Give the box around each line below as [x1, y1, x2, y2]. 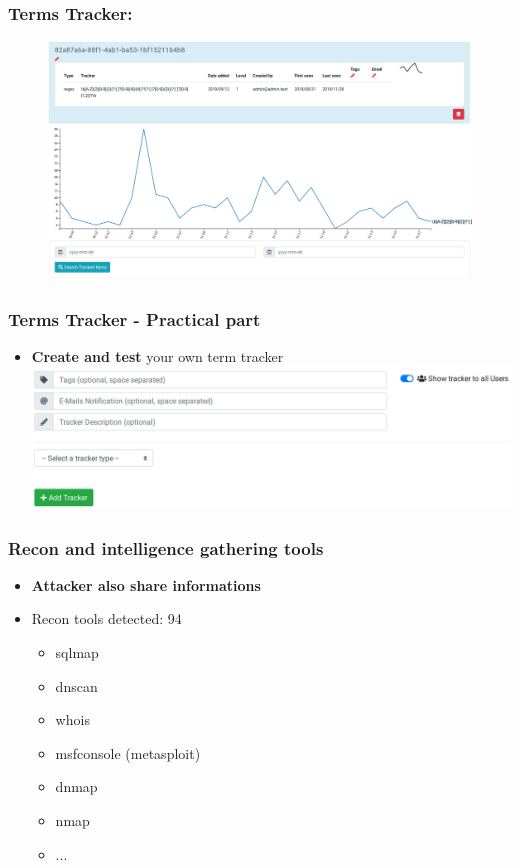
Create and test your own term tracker [31, 345, 284, 366]
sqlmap [55, 642, 99, 663]
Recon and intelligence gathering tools [8, 535, 324, 560]
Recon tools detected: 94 [31, 608, 182, 629]
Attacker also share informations [31, 574, 261, 595]
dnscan [55, 675, 98, 696]
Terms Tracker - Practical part [8, 306, 261, 331]
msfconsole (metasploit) [55, 742, 201, 763]
